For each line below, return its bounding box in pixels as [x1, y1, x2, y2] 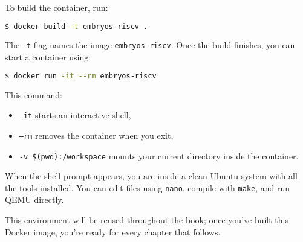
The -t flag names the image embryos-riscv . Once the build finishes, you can [5, 39, 295, 51]
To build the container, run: [5, 1, 108, 13]
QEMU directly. [5, 193, 64, 206]
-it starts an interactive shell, [19, 109, 131, 121]
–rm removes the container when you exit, [19, 129, 174, 141]
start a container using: [5, 51, 91, 63]
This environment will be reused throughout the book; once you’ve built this [5, 214, 288, 226]
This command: [5, 88, 62, 101]
